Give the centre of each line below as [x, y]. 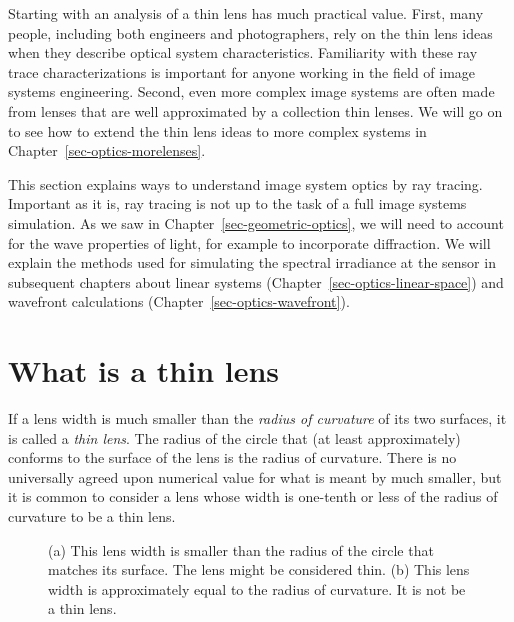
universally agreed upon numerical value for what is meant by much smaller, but [255, 476]
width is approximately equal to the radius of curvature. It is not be [257, 588]
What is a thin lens [144, 370]
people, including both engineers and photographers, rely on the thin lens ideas [250, 32]
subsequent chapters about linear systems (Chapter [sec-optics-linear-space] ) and [256, 281]
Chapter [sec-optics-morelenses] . [107, 150]
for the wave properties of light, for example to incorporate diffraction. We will [249, 242]
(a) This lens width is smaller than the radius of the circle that [241, 549]
